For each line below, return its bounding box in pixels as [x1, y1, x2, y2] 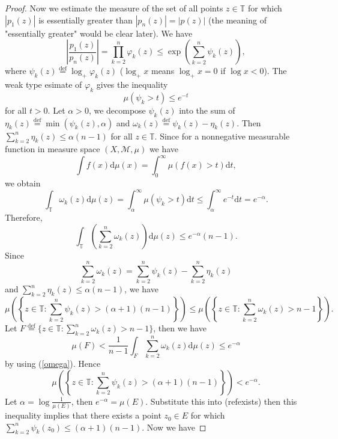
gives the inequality [96, 78, 168, 90]
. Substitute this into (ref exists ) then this [145, 394, 297, 407]
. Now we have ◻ [142, 420, 207, 433]
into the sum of [179, 103, 235, 116]
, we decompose [88, 103, 146, 116]
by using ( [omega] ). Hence [5, 357, 101, 370]
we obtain [5, 177, 41, 189]
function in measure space [5, 143, 100, 155]
